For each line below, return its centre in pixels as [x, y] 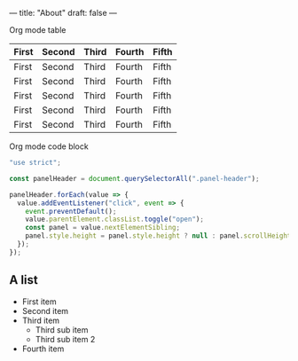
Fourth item [43, 349]
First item [39, 302]
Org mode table [38, 30]
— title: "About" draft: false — [63, 13]
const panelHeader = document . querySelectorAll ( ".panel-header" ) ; [134, 178]
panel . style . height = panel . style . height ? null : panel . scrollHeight [158, 236]
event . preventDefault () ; [71, 211]
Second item [45, 310]
